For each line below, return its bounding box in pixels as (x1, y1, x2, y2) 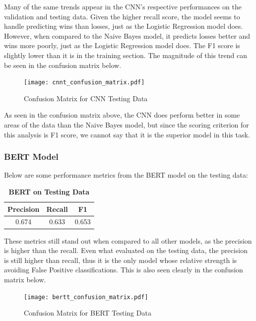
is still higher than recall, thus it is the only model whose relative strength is (4, 255, 237, 265)
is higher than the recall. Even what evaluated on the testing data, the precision (4, 245, 248, 256)
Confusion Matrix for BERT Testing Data (24, 308, 151, 318)
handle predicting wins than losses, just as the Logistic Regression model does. (4, 21, 243, 31)
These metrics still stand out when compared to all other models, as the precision (4, 235, 252, 246)
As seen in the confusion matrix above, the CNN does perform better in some (4, 110, 240, 120)
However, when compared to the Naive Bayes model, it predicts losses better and (4, 30, 251, 41)
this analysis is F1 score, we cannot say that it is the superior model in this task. (4, 129, 250, 139)
